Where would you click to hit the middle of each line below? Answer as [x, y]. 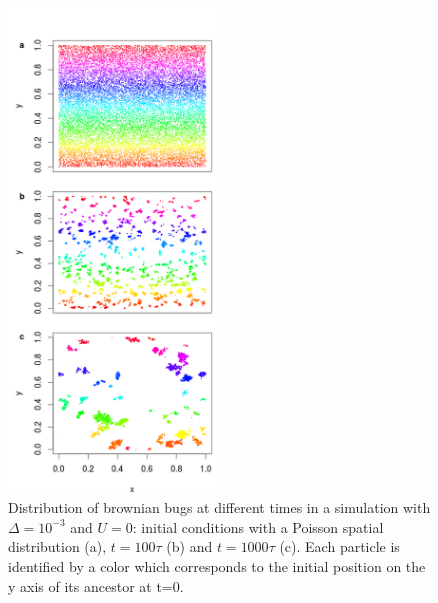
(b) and [189, 546]
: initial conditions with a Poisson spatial [258, 526]
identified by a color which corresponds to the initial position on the [217, 566]
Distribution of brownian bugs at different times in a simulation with [219, 507]
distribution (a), [57, 546]
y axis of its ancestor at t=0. [96, 585]
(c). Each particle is [339, 546]
